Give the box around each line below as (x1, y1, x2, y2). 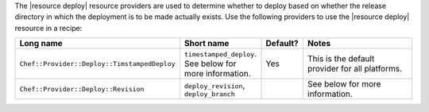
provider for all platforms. (307, 64, 403, 75)
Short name (184, 38, 230, 49)
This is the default (307, 53, 375, 64)
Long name (19, 38, 63, 49)
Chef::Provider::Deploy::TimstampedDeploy (19, 60, 176, 68)
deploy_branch (184, 90, 236, 98)
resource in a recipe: (14, 23, 83, 33)
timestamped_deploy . (184, 48, 257, 60)
